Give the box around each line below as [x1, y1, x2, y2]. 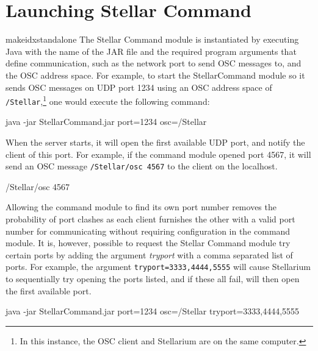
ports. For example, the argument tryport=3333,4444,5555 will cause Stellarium [5, 260, 311, 273]
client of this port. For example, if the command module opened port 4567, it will [5, 147, 311, 160]
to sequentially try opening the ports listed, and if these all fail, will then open [5, 272, 300, 285]
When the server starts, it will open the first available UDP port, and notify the [5, 136, 305, 148]
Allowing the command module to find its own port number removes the [5, 200, 276, 213]
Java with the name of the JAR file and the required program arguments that [5, 44, 297, 57]
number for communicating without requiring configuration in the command [5, 224, 291, 237]
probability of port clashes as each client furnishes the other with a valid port [5, 213, 295, 225]
